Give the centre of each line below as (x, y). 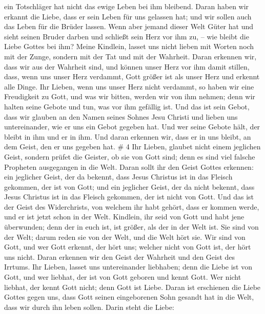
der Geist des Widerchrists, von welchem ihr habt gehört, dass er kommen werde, (132, 206)
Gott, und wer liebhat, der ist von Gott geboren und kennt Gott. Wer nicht (123, 277)
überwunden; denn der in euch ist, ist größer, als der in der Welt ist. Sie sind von (131, 227)
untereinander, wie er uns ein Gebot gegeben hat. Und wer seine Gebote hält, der (132, 127)
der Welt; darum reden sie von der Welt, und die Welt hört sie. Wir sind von (125, 237)
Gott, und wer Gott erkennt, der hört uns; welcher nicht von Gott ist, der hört (128, 247)
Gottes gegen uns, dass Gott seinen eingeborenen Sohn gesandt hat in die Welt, (129, 297)
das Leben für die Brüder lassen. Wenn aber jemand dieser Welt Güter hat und (129, 26)
